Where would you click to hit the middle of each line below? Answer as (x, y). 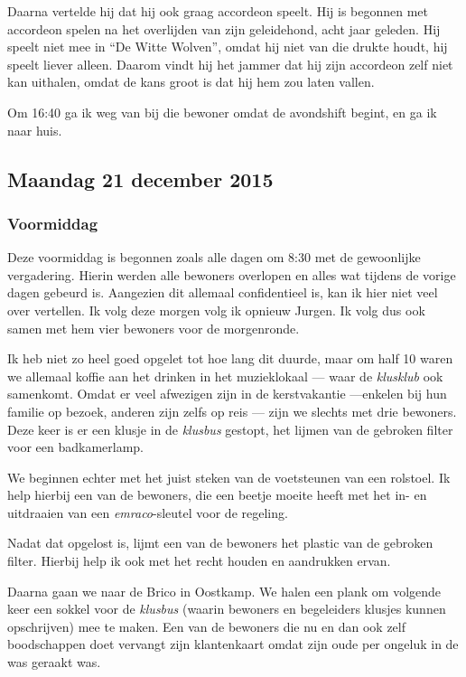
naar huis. (35, 130)
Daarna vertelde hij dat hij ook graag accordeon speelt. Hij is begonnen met (218, 11)
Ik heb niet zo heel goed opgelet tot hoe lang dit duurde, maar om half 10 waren (230, 358)
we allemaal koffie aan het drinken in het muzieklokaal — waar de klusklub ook (225, 376)
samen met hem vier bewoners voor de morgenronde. (154, 328)
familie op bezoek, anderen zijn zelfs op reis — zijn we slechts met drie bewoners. (232, 411)
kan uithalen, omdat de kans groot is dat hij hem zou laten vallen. (191, 82)
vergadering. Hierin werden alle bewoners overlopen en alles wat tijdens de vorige (232, 274)
